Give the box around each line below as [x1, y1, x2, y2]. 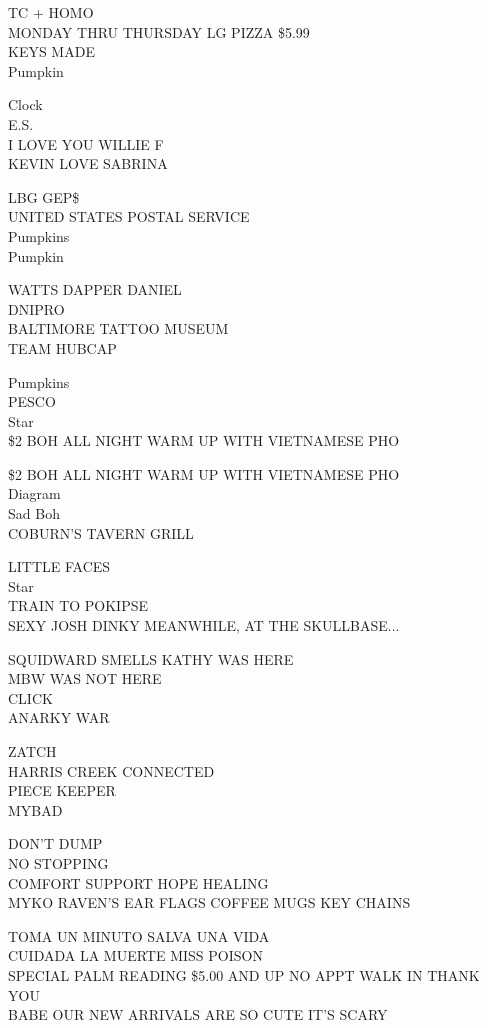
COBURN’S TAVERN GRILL [8, 522, 194, 543]
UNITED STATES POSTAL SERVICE [8, 206, 250, 227]
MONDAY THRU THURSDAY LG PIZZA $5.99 [8, 21, 310, 42]
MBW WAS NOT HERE [8, 668, 162, 689]
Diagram [8, 483, 61, 504]
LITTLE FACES [8, 556, 111, 577]
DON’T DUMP [8, 833, 103, 854]
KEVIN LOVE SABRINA [8, 153, 168, 174]
